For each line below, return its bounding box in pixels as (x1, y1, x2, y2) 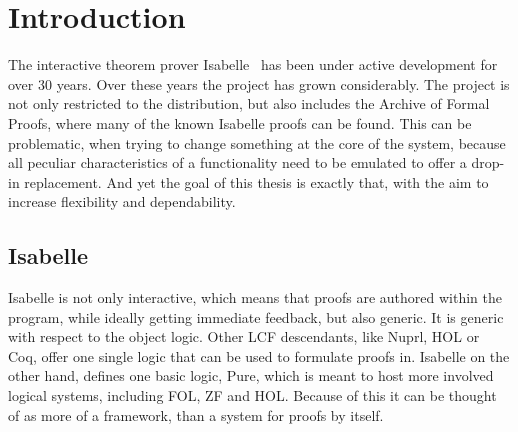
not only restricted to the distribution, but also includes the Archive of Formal (8, 93, 490, 114)
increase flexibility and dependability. (8, 191, 236, 212)
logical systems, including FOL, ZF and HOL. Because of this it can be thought (8, 385, 497, 406)
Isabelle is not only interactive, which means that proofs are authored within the (8, 287, 502, 308)
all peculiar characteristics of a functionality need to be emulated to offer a (8, 152, 467, 173)
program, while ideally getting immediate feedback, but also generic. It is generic (8, 306, 504, 327)
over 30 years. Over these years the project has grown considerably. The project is (8, 73, 510, 94)
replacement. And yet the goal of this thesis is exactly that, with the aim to (24, 171, 489, 192)
